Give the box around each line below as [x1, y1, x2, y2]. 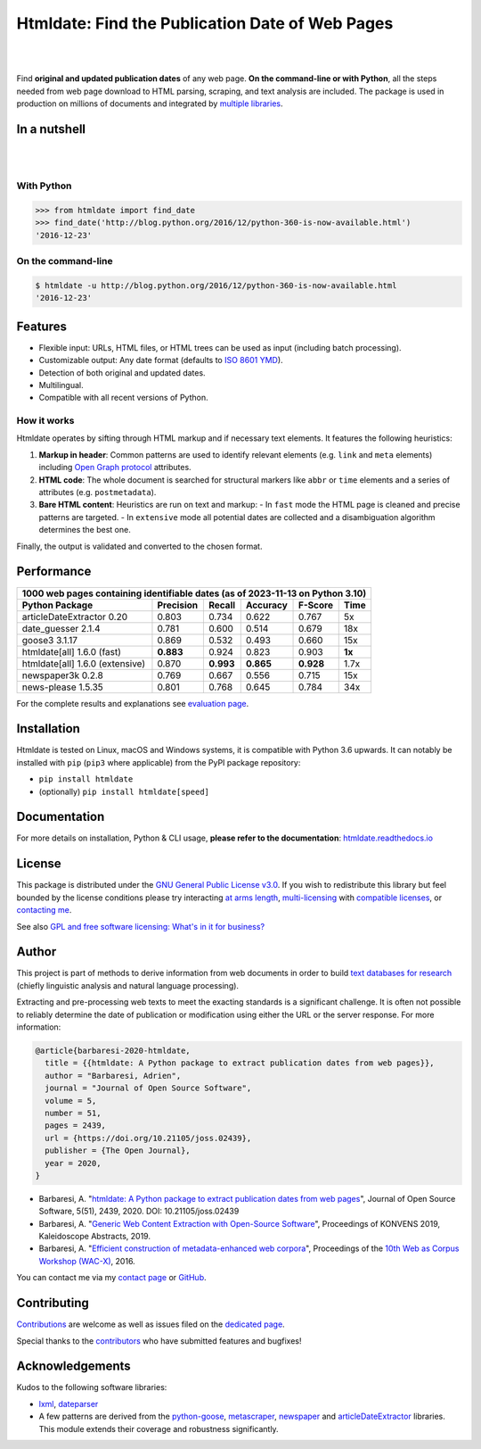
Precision [157, 599, 199, 611]
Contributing [16, 1296, 89, 1311]
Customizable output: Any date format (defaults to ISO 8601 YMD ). [38, 355, 284, 366]
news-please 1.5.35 [21, 681, 104, 693]
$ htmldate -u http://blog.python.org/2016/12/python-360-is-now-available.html [35, 280, 397, 290]
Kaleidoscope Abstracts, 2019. [38, 1231, 151, 1242]
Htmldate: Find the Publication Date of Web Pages [16, 13, 394, 33]
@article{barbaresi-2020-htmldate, [35, 1046, 191, 1056]
